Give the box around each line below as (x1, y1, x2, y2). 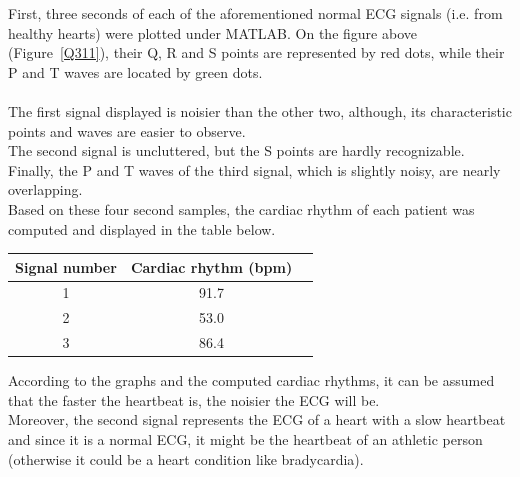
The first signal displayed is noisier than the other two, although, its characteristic (8, 100, 512, 121)
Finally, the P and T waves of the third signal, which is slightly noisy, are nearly (8, 159, 501, 180)
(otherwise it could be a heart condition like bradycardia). (8, 448, 364, 469)
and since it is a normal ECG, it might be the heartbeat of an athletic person (8, 429, 483, 450)
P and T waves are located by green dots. (8, 61, 263, 82)
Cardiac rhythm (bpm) (130, 256, 293, 277)
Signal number (15, 256, 117, 277)
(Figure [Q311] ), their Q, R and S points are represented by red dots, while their (8, 42, 505, 63)
